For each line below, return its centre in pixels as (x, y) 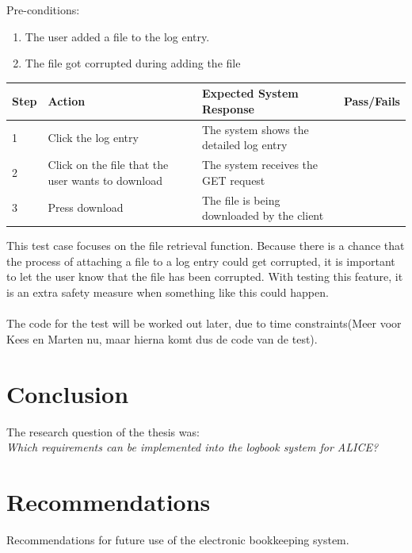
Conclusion (68, 393)
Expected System (250, 93)
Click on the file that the (108, 165)
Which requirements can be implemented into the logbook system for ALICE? (193, 447)
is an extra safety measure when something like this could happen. (168, 292)
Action (67, 101)
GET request (233, 180)
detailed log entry (244, 145)
